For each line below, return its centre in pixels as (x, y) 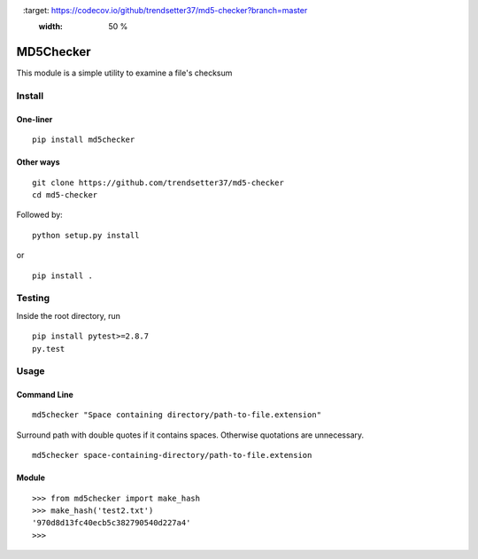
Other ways (39, 162)
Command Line (45, 395)
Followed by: (40, 215)
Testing (33, 299)
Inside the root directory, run (69, 315)
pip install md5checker (84, 140)
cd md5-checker (65, 195)
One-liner (35, 119)
